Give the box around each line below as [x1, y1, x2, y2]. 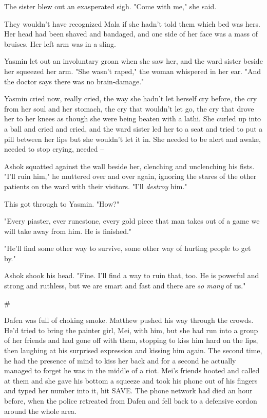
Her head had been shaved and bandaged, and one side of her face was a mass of [4, 28, 258, 39]
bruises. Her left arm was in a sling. [4, 38, 116, 49]
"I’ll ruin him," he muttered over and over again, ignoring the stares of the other [4, 171, 257, 181]
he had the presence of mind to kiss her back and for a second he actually [4, 355, 236, 366]
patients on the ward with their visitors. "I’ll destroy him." [4, 180, 187, 191]
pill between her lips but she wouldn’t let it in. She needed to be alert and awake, [4, 133, 261, 144]
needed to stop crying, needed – [4, 143, 104, 154]
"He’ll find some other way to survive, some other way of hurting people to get [4, 243, 251, 253]
